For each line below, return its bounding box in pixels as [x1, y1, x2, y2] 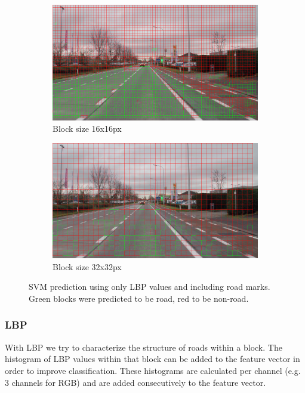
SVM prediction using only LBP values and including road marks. [29, 280, 270, 293]
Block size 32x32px [53, 260, 122, 273]
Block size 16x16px [53, 122, 122, 135]
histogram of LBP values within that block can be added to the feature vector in [5, 352, 300, 365]
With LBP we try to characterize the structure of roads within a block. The [5, 341, 282, 353]
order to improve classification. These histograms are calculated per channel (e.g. [5, 364, 301, 376]
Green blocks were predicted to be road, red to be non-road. [29, 292, 249, 304]
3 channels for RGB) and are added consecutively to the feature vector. [5, 376, 266, 388]
